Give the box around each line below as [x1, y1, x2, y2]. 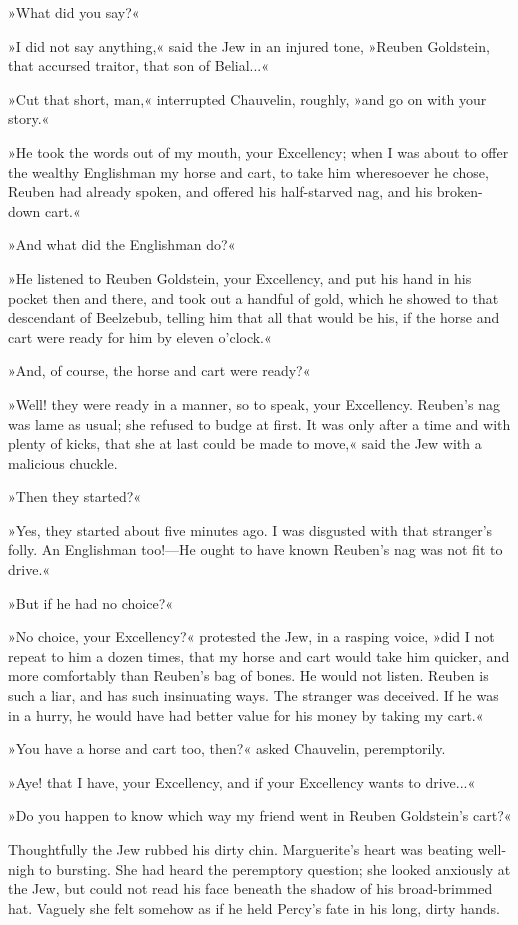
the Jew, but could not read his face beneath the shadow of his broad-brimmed [8, 878, 493, 899]
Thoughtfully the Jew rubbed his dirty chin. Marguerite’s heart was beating [8, 839, 474, 859]
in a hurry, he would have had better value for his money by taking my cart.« [8, 704, 484, 725]
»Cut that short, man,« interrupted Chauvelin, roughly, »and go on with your [8, 88, 487, 109]
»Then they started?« [8, 486, 142, 507]
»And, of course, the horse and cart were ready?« [8, 360, 311, 381]
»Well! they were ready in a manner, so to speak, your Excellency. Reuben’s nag [8, 393, 500, 414]
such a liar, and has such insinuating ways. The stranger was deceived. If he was [8, 685, 499, 706]
